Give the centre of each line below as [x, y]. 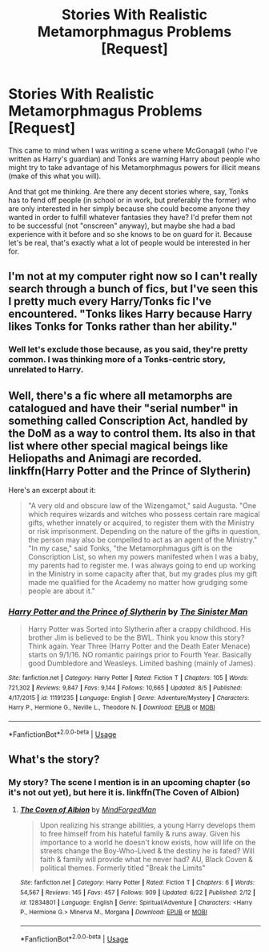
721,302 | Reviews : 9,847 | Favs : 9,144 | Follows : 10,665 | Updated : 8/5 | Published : [125, 688]
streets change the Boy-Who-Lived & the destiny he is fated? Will [147, 851]
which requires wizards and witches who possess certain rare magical [144, 515]
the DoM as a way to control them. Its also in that [132, 433]
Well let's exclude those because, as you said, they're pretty [128, 349]
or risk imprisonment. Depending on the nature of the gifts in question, [144, 531]
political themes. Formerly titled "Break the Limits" [122, 868]
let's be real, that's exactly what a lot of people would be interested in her [129, 242]
